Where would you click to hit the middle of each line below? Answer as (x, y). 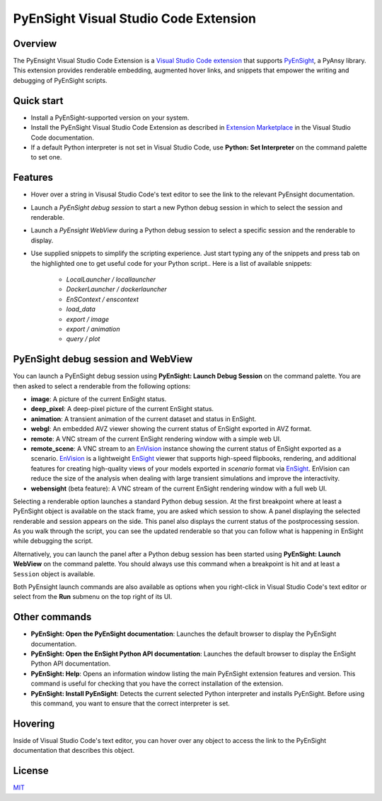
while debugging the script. (53, 541)
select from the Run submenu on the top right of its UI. (93, 597)
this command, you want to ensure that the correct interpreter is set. (130, 704)
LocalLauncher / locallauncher (111, 279)
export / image (88, 319)
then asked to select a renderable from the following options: (102, 386)
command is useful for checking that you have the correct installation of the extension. (157, 683)
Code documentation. (63, 138)
